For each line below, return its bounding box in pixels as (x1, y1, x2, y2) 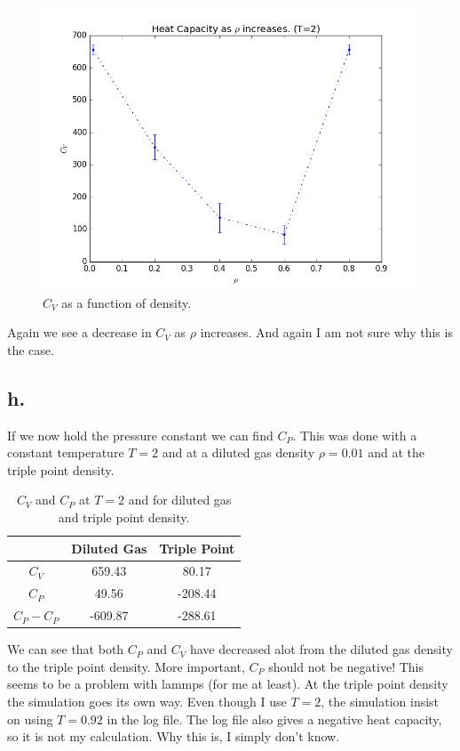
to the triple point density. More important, (7, 657, 245, 675)
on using (7, 709, 53, 728)
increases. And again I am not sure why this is (200, 323, 453, 342)
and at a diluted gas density (162, 443, 315, 462)
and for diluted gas (128, 490, 232, 509)
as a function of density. (61, 293, 192, 311)
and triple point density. (58, 507, 190, 526)
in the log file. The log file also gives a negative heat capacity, (107, 709, 442, 728)
